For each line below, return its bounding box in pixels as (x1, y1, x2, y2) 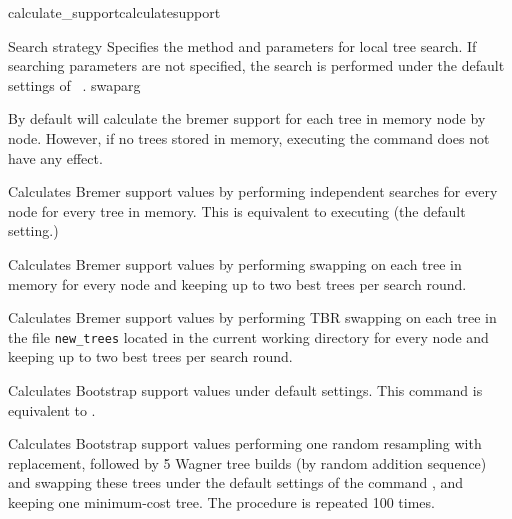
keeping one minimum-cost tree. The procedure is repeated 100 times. (8, 491, 435, 512)
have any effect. (8, 147, 103, 168)
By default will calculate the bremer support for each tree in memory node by (8, 108, 486, 129)
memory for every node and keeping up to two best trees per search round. (8, 273, 467, 294)
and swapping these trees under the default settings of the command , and (8, 472, 464, 493)
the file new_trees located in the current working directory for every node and (8, 326, 489, 347)
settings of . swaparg (8, 74, 141, 95)
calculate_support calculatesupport (8, 2, 221, 22)
